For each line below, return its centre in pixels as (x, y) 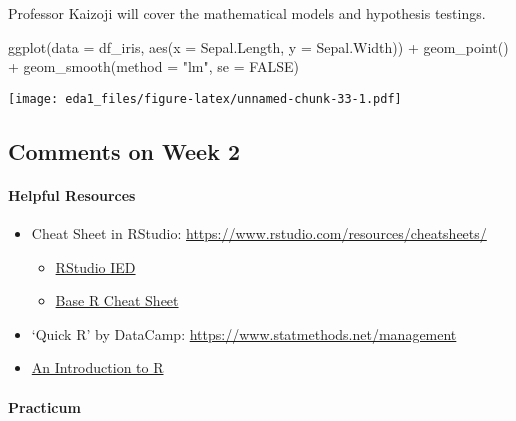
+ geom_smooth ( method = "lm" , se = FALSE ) (153, 66)
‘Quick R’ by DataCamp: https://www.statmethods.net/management (244, 333)
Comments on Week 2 (124, 150)
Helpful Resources (72, 194)
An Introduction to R (97, 367)
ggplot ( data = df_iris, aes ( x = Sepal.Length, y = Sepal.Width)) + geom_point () (258, 46)
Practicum (44, 406)
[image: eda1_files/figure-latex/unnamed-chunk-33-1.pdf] (205, 98)
